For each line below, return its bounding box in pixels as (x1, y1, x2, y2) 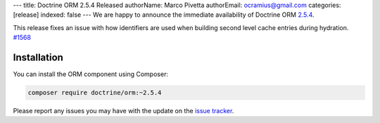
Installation (13, 51, 63, 63)
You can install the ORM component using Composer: (13, 70, 169, 78)
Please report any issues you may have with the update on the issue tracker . (13, 107, 234, 115)
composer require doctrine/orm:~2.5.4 (27, 89, 162, 97)
